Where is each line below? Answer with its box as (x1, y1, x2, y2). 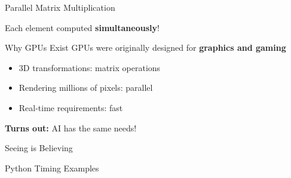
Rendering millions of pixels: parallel (19, 81, 153, 94)
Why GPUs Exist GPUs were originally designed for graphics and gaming (5, 41, 286, 54)
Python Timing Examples (5, 161, 99, 174)
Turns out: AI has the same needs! (5, 121, 137, 134)
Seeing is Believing (5, 142, 73, 154)
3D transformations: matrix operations (19, 61, 161, 73)
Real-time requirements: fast (19, 101, 123, 113)
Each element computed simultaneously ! (5, 21, 160, 33)
